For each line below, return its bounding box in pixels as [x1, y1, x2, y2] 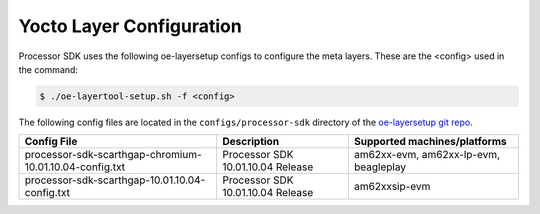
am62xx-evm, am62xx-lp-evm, [353, 148, 500, 162]
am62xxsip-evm [353, 180, 431, 194]
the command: [18, 63, 79, 75]
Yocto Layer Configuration [18, 15, 242, 37]
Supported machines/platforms [353, 135, 507, 149]
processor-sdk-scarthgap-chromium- [24, 148, 202, 162]
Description [221, 135, 280, 149]
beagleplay [353, 160, 407, 174]
